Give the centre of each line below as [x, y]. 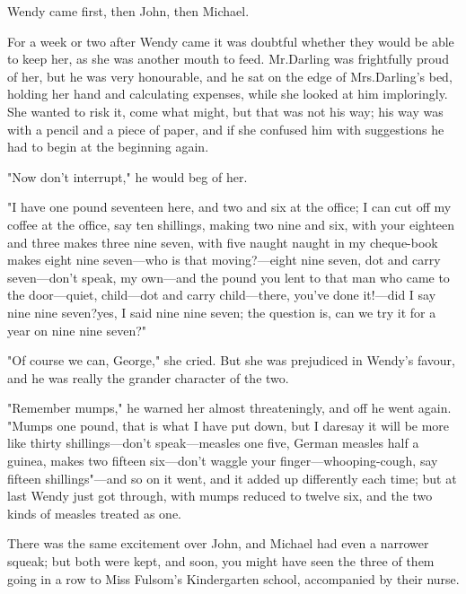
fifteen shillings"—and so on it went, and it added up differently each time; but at [232, 478]
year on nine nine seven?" [77, 330]
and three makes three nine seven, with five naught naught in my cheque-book [223, 242]
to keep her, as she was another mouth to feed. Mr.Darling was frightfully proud [228, 59]
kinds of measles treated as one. [94, 513]
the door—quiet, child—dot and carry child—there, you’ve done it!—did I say [222, 295]
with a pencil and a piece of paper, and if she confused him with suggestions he [226, 129]
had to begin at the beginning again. [108, 147]
